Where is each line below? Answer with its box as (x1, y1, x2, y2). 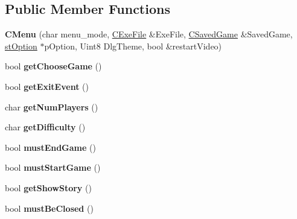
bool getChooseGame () (5, 60, 102, 72)
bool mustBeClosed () (5, 202, 94, 214)
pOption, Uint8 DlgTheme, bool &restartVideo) (44, 39, 222, 52)
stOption (5, 39, 37, 52)
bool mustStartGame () (5, 161, 101, 174)
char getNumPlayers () (5, 100, 98, 113)
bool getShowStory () (5, 181, 92, 194)
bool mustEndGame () (5, 141, 96, 153)
